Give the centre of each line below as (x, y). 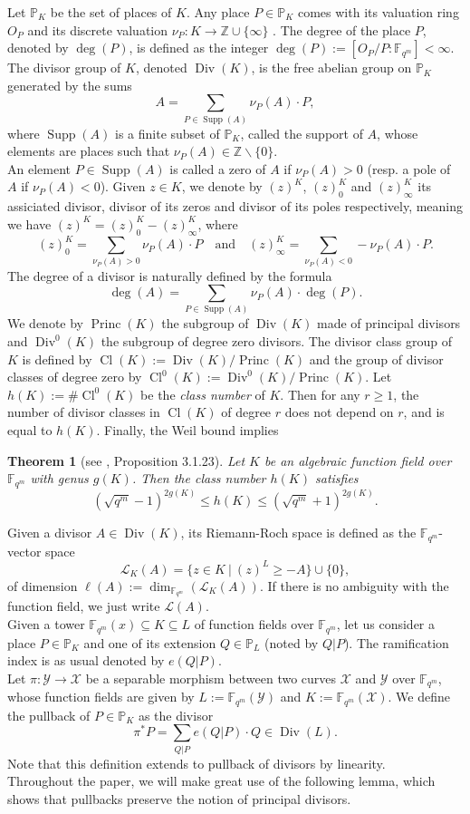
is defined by (57, 359)
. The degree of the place (342, 29)
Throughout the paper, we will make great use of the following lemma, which (221, 781)
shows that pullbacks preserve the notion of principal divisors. (179, 798)
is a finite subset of (168, 133)
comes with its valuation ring (378, 12)
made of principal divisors (388, 323)
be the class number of (203, 394)
